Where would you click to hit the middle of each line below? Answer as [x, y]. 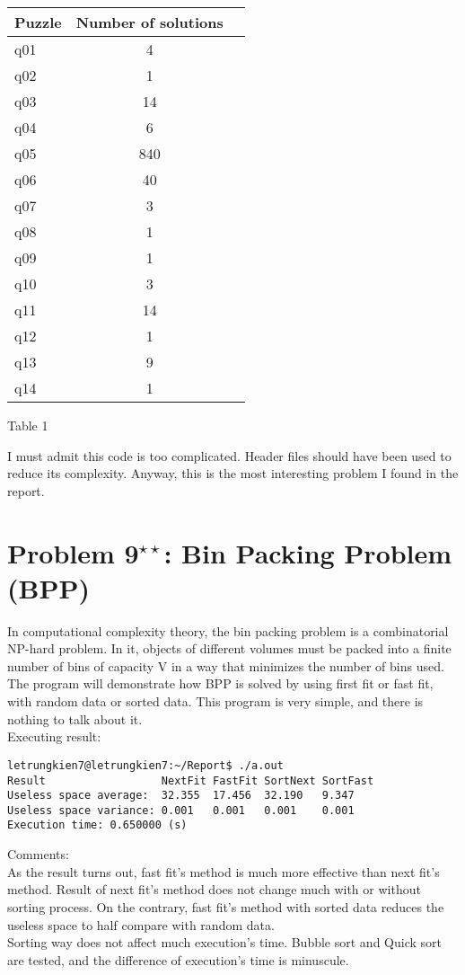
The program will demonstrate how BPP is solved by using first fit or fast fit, [220, 683]
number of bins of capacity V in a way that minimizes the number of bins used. [226, 665]
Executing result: [54, 736]
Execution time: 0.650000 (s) [97, 825]
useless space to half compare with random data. [141, 924]
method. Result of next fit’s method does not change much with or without [214, 889]
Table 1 [28, 425]
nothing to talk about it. [75, 718]
